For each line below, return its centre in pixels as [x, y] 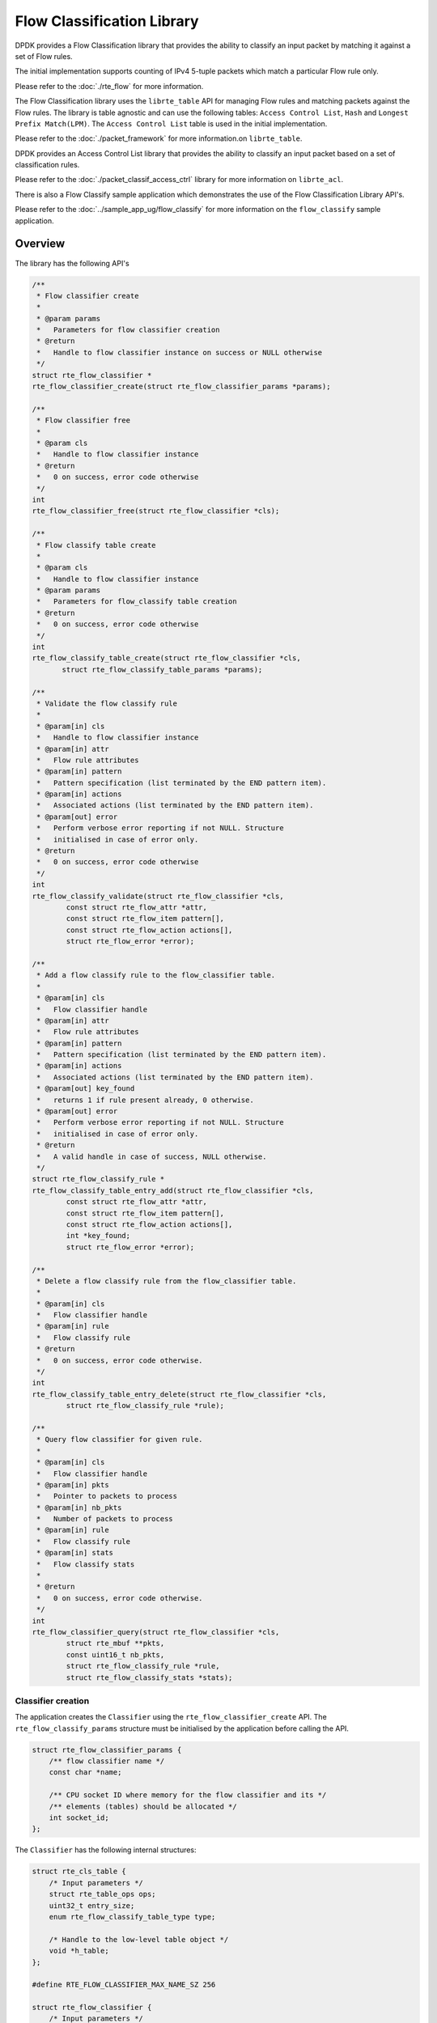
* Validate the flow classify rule [107, 703]
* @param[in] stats [75, 1553]
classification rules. [47, 165]
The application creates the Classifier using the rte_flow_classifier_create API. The [171, 1717]
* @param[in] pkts [73, 1484]
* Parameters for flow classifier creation [128, 330]
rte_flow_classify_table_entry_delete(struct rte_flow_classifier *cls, [179, 1394]
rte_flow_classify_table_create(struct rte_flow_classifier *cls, [166, 658]
